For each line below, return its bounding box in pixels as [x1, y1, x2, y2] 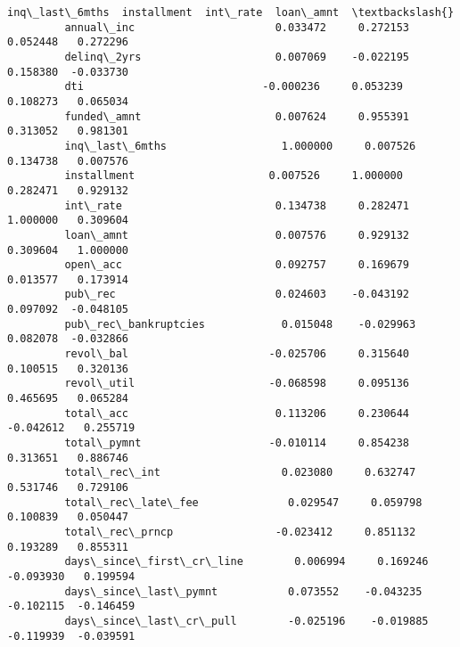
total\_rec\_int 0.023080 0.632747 [64, 466, 416, 479]
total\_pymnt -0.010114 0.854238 [64, 437, 410, 450]
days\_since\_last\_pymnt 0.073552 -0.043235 [64, 585, 423, 598]
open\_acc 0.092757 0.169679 [64, 258, 410, 272]
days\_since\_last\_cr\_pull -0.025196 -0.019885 [64, 614, 429, 627]
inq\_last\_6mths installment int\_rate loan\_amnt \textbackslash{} [7, 6, 455, 19]
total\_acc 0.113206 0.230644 [64, 406, 410, 420]
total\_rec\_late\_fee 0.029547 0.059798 [64, 495, 423, 509]
